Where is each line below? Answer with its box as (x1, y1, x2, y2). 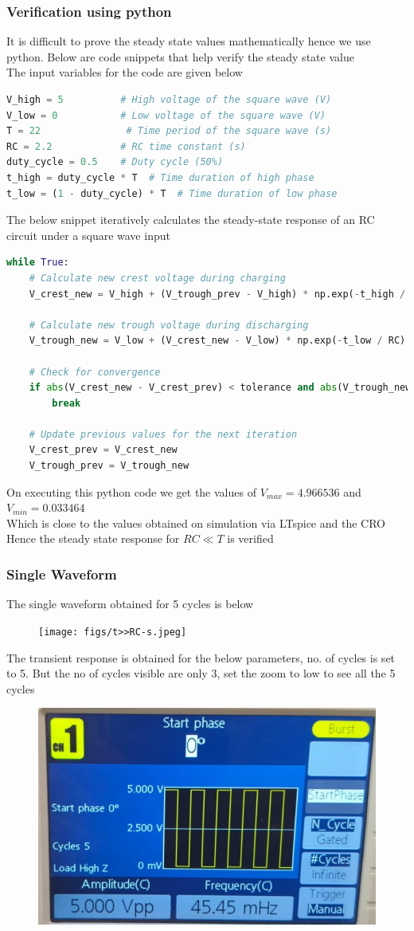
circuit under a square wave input (6, 226, 170, 243)
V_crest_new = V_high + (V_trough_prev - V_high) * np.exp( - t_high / (29, 288, 406, 300)
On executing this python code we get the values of (6, 483, 256, 500)
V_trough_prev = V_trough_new (29, 460, 189, 472)
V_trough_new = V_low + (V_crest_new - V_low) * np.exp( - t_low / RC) (29, 335, 406, 347)
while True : (6, 257, 69, 269)
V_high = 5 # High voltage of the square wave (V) (6, 94, 332, 105)
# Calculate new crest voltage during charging (29, 272, 286, 284)
